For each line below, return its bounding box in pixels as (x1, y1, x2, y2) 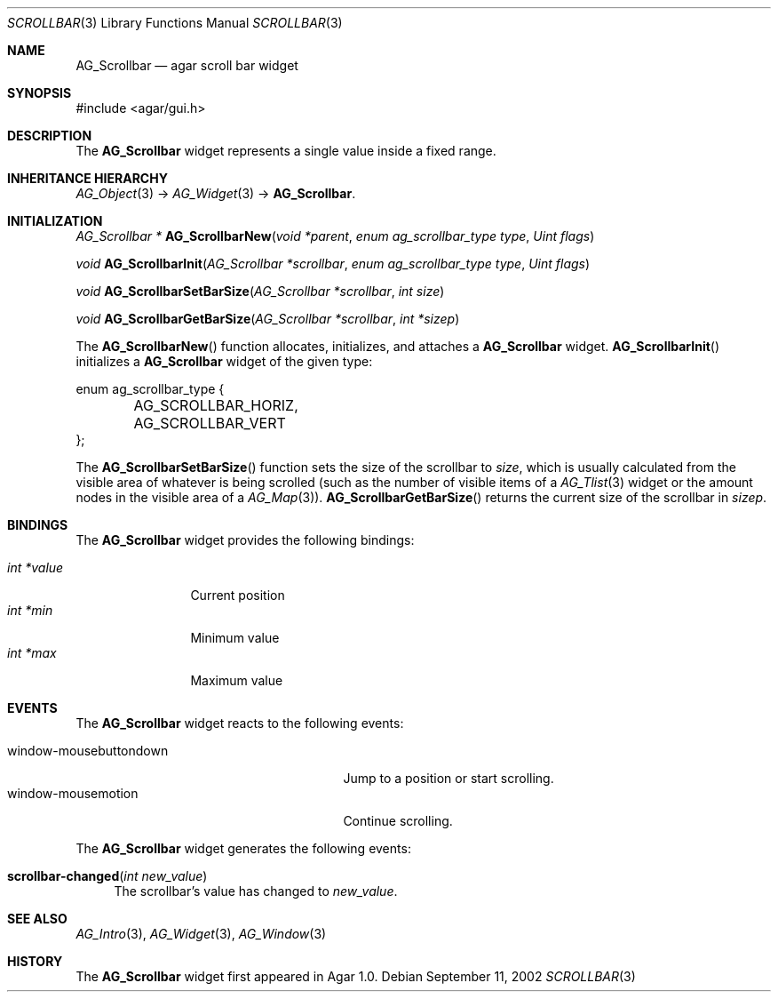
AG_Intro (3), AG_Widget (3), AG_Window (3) (75, 926, 327, 941)
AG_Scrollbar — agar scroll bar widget (75, 58, 298, 73)
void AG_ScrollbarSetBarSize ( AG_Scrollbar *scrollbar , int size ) (75, 284, 445, 299)
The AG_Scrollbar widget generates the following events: (75, 841, 411, 856)
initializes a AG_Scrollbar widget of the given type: (75, 354, 373, 369)
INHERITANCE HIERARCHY (7, 171, 168, 186)
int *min (7, 603, 53, 618)
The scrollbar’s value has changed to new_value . (114, 883, 398, 899)
